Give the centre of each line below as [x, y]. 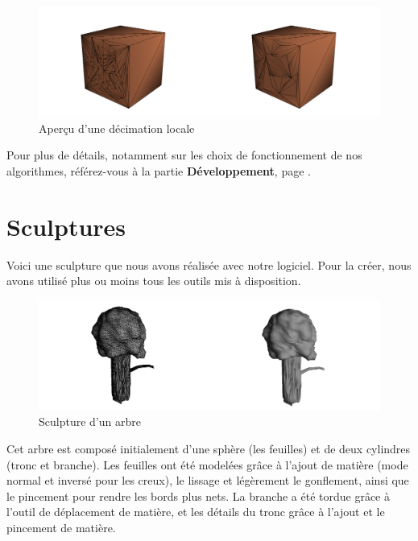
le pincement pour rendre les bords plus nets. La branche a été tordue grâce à [198, 496]
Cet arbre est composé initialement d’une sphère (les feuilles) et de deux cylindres [209, 448]
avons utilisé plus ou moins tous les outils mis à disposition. [154, 281]
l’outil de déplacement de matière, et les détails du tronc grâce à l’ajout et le [196, 512]
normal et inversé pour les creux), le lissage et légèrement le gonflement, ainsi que [208, 480]
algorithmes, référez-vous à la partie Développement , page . [159, 170]
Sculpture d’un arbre [90, 421]
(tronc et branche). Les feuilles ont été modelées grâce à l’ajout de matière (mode [207, 464]
